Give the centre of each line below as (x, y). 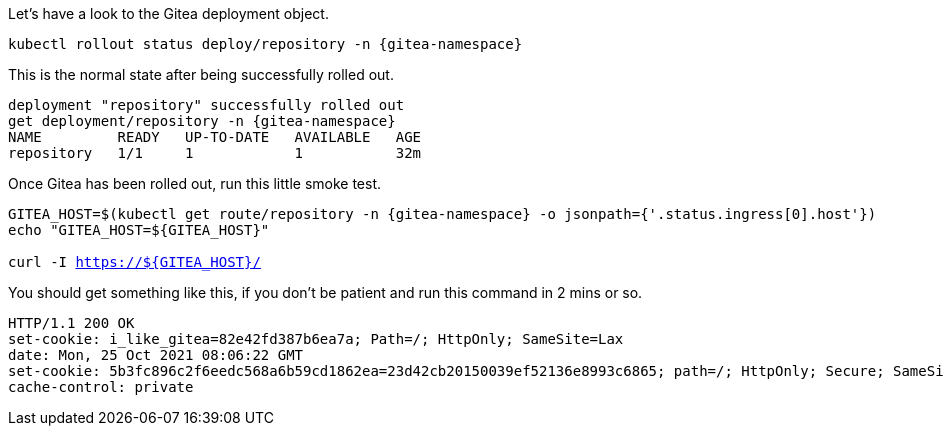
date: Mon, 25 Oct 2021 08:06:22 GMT (156, 355)
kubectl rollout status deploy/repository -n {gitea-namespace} (265, 44)
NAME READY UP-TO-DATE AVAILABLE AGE (215, 137)
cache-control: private (101, 387)
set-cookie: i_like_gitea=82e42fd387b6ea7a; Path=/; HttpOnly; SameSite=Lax (316, 339)
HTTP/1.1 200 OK (71, 323)
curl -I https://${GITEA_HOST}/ (134, 262)
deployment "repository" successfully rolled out (206, 105)
